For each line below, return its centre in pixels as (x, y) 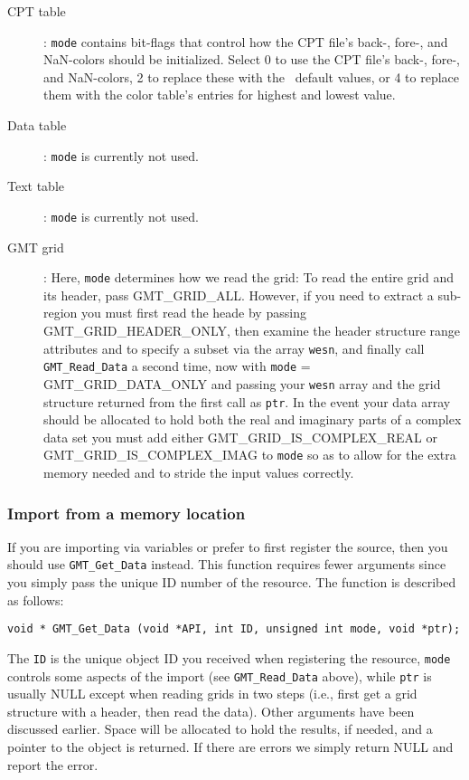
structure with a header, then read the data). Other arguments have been (211, 711)
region (61, 313)
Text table (36, 186)
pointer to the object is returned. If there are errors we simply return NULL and (230, 747)
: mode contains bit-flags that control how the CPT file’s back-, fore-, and (246, 41)
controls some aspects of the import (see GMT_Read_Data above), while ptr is (220, 675)
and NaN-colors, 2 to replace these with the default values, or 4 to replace (252, 76)
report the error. (53, 764)
